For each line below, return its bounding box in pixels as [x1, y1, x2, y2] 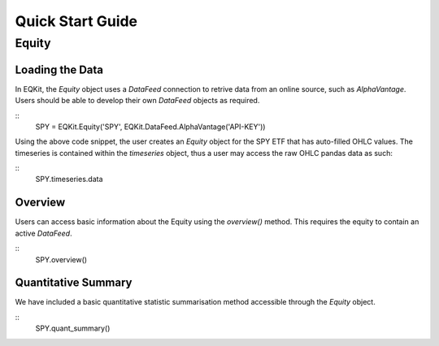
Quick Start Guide [15, 12, 138, 30]
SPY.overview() [35, 254, 88, 264]
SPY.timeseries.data [35, 175, 103, 184]
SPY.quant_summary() [35, 323, 111, 333]
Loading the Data [15, 63, 104, 76]
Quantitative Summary [15, 276, 133, 290]
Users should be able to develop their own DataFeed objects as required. [15, 96, 260, 106]
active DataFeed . [15, 228, 72, 238]
